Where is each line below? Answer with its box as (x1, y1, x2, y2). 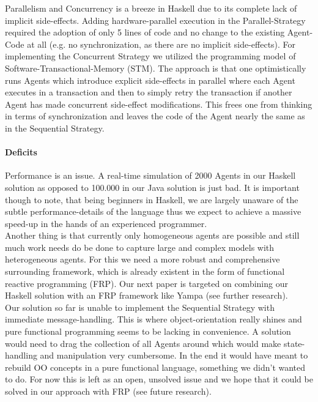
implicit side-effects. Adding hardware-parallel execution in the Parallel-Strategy (5, 13, 306, 26)
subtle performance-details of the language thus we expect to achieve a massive (5, 205, 301, 218)
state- (283, 337, 305, 349)
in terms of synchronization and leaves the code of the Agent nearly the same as (5, 110, 305, 122)
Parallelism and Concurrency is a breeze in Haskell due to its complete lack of (5, 2, 297, 14)
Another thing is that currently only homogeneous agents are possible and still (5, 229, 300, 242)
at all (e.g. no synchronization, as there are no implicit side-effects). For (27, 37, 296, 50)
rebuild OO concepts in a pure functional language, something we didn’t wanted (5, 360, 306, 373)
